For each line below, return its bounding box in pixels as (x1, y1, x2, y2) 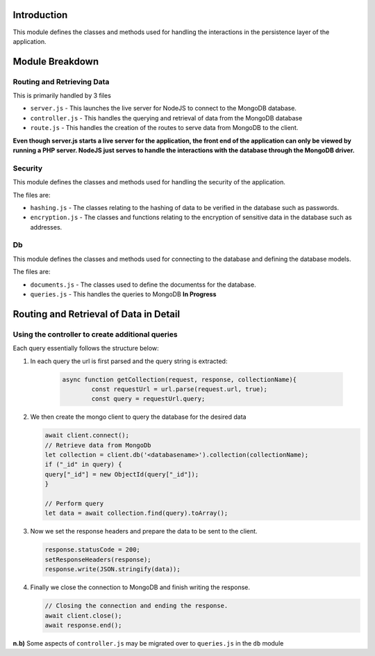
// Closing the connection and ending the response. (44, 602, 228, 610)
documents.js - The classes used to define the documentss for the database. (30, 280, 256, 289)
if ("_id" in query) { (44, 461, 122, 469)
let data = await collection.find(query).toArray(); (44, 509, 228, 518)
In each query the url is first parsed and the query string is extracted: (30, 357, 228, 365)
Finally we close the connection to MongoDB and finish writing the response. (30, 583, 250, 591)
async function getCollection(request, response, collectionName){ (62, 376, 297, 383)
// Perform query (44, 499, 104, 508)
